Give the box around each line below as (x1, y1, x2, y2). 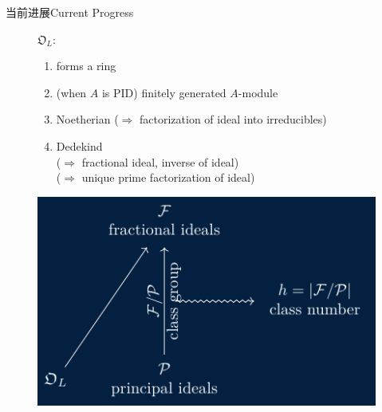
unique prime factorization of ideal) (81, 169, 255, 186)
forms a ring (56, 57, 116, 74)
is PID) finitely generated (101, 84, 226, 100)
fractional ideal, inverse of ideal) (81, 153, 239, 170)
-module (238, 84, 278, 100)
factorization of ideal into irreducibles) (140, 111, 327, 128)
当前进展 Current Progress (6, 4, 134, 20)
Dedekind (56, 137, 103, 154)
